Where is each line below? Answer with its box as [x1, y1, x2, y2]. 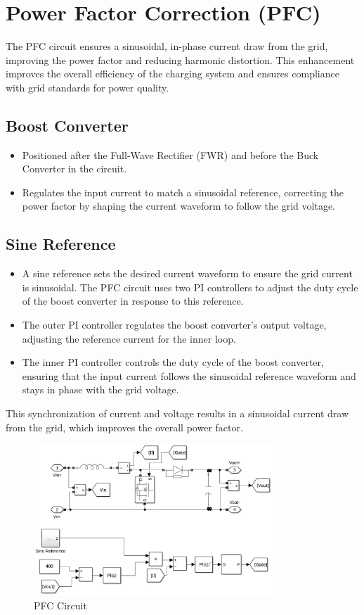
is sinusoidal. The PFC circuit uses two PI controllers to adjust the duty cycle [22, 279, 358, 294]
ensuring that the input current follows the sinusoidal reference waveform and [22, 368, 356, 383]
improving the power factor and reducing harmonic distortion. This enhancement [6, 52, 355, 67]
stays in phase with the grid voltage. [22, 382, 179, 397]
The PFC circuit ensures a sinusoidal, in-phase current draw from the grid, [6, 39, 328, 53]
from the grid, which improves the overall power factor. [6, 419, 243, 434]
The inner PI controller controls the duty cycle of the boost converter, [22, 355, 324, 369]
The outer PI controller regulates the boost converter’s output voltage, [22, 317, 327, 332]
